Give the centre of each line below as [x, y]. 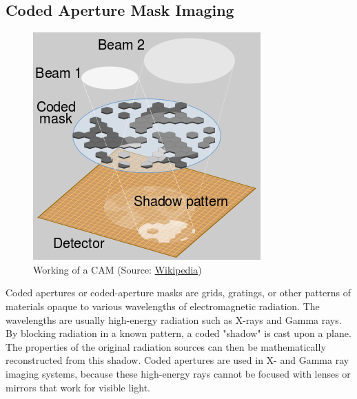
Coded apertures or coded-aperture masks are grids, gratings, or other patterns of [178, 293]
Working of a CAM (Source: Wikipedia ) [118, 269]
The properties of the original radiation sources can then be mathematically [166, 346]
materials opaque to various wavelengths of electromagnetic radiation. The [163, 306]
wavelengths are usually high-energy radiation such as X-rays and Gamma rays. [174, 319]
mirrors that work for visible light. [78, 387]
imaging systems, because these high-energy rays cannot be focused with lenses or [178, 373]
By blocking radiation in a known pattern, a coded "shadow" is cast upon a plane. [178, 333]
